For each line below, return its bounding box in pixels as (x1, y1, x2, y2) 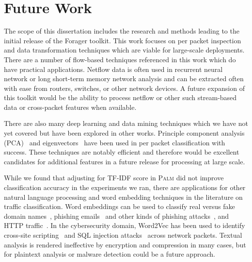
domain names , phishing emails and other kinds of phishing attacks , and (4, 210, 229, 221)
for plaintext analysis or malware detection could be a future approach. (4, 249, 215, 259)
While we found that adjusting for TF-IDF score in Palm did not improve (4, 173, 224, 183)
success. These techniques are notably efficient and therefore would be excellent (4, 147, 239, 157)
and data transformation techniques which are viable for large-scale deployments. (4, 45, 245, 55)
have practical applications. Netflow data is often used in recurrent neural (4, 64, 223, 74)
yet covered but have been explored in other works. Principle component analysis (4, 128, 245, 138)
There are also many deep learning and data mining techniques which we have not (4, 118, 248, 128)
